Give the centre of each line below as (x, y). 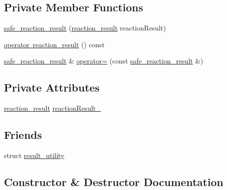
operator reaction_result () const (54, 44)
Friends (23, 135)
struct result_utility (34, 155)
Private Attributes (52, 87)
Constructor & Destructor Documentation (114, 181)
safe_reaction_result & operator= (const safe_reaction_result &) (104, 61)
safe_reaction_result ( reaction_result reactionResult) (85, 28)
